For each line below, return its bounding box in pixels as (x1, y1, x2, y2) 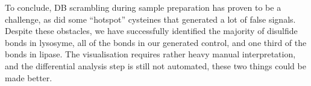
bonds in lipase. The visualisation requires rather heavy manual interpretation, (5, 48, 296, 60)
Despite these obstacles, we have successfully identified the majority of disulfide (5, 24, 298, 37)
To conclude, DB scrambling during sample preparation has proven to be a (5, 1, 281, 13)
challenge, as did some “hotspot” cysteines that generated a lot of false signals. (5, 13, 296, 25)
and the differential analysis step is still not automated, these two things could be (5, 59, 306, 72)
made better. (5, 71, 52, 84)
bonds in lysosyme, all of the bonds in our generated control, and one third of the (5, 36, 307, 48)
